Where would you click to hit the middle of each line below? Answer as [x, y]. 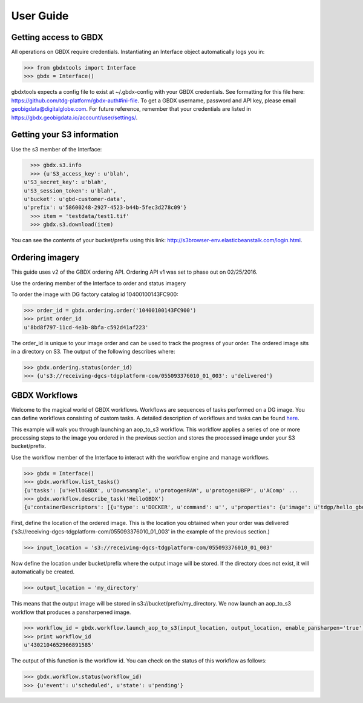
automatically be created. [43, 572]
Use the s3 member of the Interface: [57, 149]
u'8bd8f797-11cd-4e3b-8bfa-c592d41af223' [86, 327]
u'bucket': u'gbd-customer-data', [75, 199]
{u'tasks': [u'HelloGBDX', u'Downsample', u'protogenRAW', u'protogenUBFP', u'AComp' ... [161, 490]
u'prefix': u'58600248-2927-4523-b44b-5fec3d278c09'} [105, 208]
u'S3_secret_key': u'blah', [65, 182]
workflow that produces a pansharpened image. [71, 612]
